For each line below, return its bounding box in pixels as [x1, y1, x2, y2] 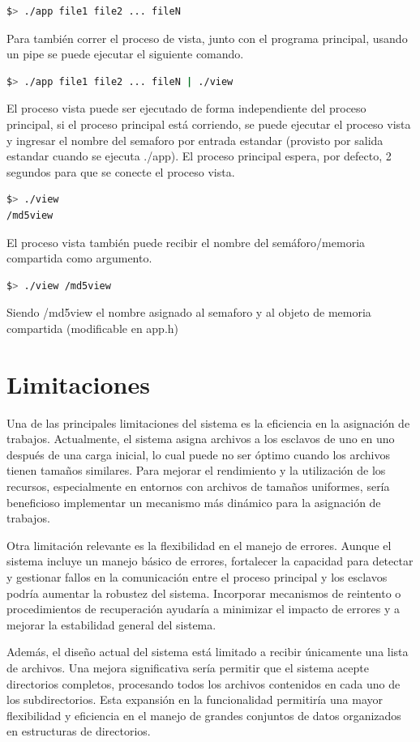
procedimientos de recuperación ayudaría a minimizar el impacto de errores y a [6, 600, 400, 617]
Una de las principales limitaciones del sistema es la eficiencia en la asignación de [6, 414, 410, 431]
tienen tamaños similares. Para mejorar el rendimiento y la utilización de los [6, 462, 386, 479]
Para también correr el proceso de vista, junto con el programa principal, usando [6, 29, 408, 46]
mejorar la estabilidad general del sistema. [6, 616, 216, 633]
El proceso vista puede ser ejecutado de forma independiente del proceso [6, 100, 366, 117]
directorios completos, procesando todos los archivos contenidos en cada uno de [6, 675, 401, 692]
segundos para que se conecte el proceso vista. [6, 163, 235, 180]
